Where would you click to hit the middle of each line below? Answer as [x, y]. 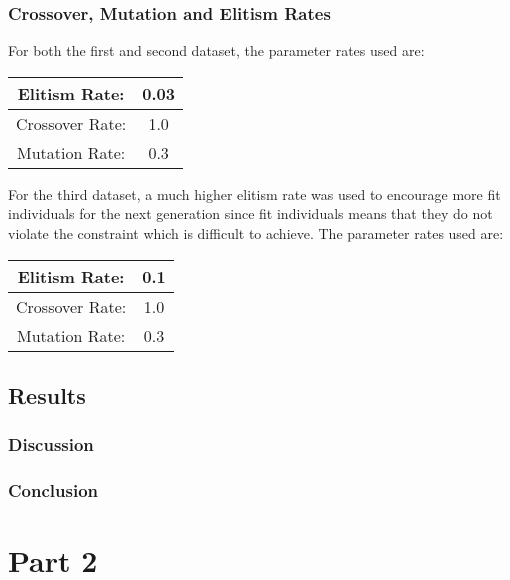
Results [47, 394]
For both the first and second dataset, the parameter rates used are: [216, 50]
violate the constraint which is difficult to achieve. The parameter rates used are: [256, 233]
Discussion [51, 444]
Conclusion [53, 490]
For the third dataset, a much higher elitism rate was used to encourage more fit [254, 193]
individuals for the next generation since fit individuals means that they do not [250, 213]
